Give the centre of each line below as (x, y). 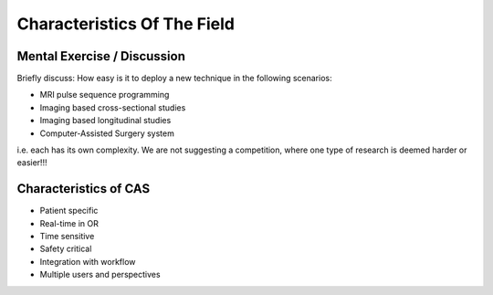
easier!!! (32, 163)
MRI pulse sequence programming (105, 95)
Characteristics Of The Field (126, 24)
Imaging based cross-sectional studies (113, 107)
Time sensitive (67, 237)
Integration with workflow (88, 261)
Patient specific (69, 211)
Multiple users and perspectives (100, 275)
